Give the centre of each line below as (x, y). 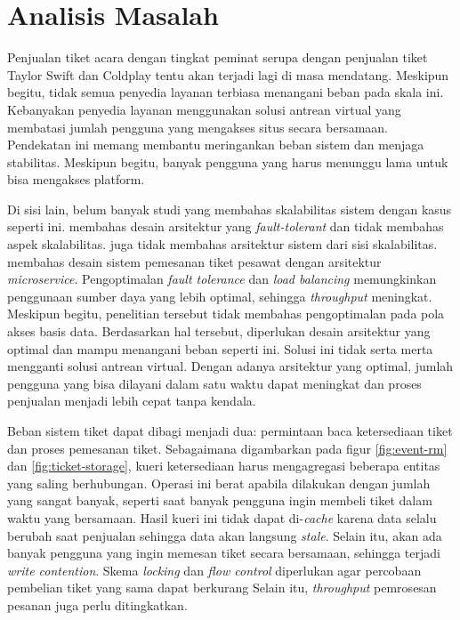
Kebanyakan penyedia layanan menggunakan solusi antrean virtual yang (204, 109)
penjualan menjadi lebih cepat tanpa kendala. (132, 401)
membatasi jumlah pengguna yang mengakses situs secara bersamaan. (198, 127)
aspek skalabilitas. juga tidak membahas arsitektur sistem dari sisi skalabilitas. (222, 244)
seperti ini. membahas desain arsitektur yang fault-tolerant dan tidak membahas (226, 226)
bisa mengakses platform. (76, 179)
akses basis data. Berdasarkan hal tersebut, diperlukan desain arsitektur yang (219, 331)
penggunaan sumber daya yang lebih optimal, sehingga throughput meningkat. (220, 296)
